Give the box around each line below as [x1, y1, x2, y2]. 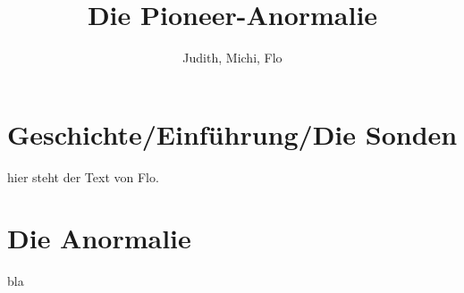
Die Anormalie [7, 220, 191, 256]
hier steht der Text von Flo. [7, 167, 159, 186]
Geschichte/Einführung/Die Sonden [7, 115, 458, 152]
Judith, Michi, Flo [182, 48, 283, 67]
